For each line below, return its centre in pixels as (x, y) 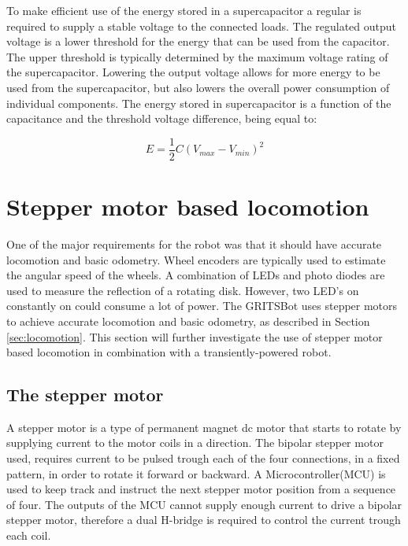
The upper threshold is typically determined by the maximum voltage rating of (197, 56)
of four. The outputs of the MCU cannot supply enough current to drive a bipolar (204, 504)
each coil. (29, 535)
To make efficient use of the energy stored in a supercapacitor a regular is (184, 10)
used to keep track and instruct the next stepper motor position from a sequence (201, 489)
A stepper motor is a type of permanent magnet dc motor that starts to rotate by (204, 427)
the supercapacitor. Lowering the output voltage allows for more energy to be (193, 72)
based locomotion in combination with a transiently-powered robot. (169, 352)
